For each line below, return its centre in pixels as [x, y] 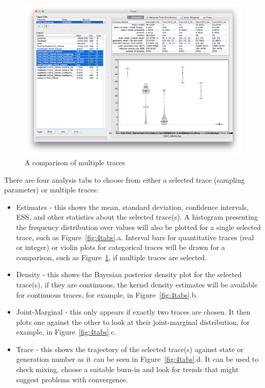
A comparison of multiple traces [75, 162]
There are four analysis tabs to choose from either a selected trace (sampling [125, 179]
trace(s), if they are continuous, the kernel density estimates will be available [137, 284]
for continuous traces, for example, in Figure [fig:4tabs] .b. [107, 294]
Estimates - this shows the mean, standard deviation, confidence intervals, [132, 207]
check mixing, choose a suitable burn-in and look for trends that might [127, 369]
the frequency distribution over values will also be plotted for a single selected [138, 227]
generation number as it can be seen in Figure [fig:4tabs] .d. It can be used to [137, 359]
